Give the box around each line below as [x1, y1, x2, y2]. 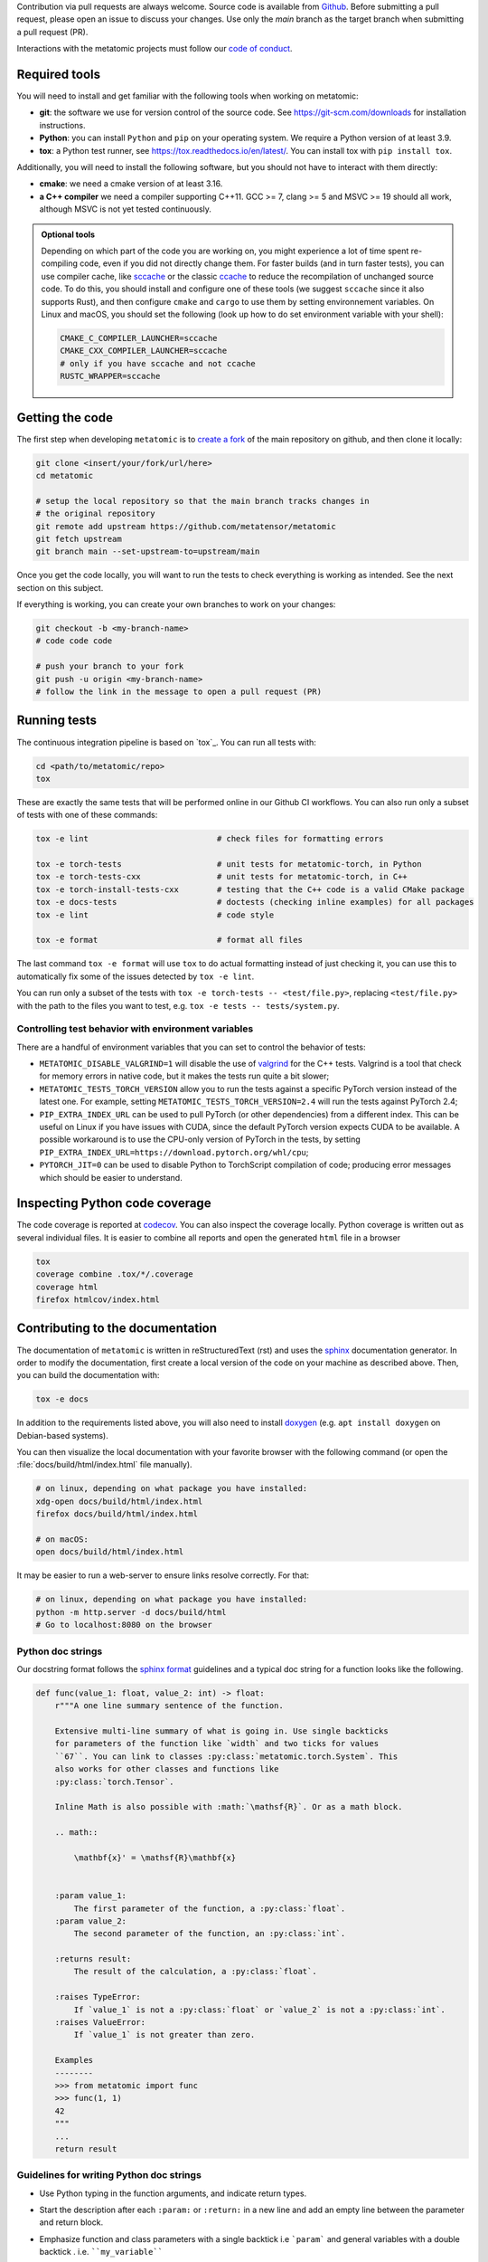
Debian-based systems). [16, 1430, 108, 1440]
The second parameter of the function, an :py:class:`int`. [73, 1928, 346, 1939]
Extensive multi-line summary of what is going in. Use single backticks [54, 1726, 389, 1736]
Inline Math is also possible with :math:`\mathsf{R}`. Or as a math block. [54, 1801, 403, 1812]
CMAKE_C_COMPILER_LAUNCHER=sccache [60, 333, 218, 343]
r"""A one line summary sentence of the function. [54, 1701, 284, 1711]
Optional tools [41, 229, 95, 240]
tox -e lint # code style [35, 909, 275, 920]
